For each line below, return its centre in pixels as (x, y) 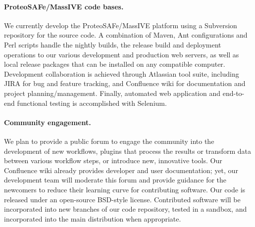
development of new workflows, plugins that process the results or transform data (127, 151)
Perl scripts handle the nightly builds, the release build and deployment (113, 44)
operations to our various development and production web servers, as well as (122, 54)
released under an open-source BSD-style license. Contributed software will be (122, 199)
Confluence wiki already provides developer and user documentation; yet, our (121, 170)
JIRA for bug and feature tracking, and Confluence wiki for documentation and (125, 83)
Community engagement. (48, 122)
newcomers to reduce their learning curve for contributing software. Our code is (125, 189)
